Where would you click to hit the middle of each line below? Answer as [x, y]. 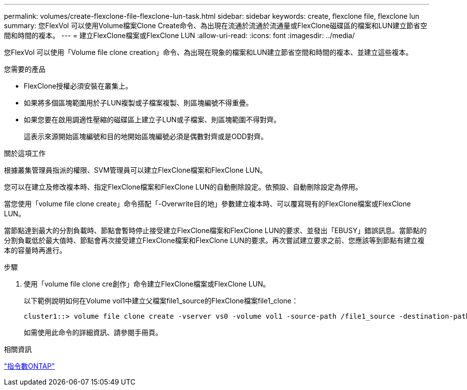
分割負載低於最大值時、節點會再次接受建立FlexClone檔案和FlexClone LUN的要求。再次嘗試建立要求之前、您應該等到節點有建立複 [214, 240]
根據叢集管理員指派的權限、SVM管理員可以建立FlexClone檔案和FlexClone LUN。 [136, 170]
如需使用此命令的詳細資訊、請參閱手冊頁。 [93, 332]
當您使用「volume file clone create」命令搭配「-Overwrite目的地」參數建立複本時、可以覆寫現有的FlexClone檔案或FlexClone [208, 204]
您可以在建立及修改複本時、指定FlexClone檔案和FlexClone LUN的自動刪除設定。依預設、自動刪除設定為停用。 [183, 187]
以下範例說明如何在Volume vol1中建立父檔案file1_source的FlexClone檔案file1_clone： [161, 301]
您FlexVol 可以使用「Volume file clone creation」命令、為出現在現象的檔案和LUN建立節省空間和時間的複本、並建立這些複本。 [209, 52]
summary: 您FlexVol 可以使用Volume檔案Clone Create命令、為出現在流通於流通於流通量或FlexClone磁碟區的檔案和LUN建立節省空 [216, 25]
